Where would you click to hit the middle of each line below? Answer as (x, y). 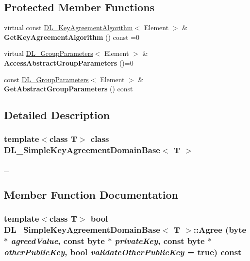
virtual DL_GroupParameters (49, 53)
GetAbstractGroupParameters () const (68, 89)
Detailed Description (57, 115)
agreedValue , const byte (58, 240)
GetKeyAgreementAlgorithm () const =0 (72, 37)
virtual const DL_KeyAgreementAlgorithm (68, 27)
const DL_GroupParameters (46, 79)
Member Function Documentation (91, 194)
